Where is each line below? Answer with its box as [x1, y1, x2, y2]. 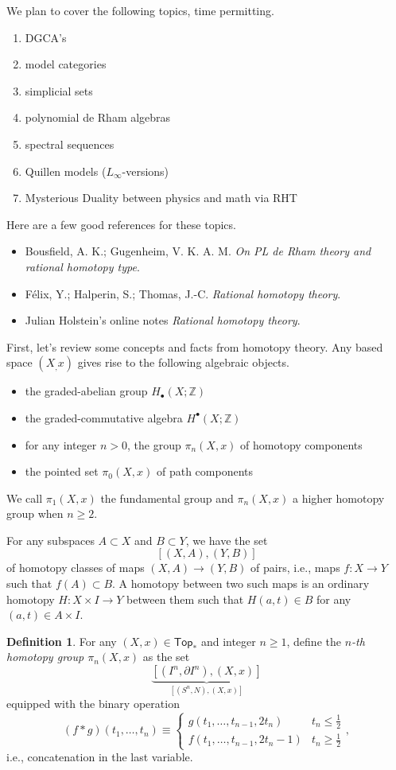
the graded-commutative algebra [25, 409, 183, 426]
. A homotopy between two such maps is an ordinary [112, 575, 370, 592]
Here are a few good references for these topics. [6, 216, 236, 232]
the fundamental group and [100, 489, 234, 506]
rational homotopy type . [25, 258, 140, 274]
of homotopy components [240, 436, 363, 453]
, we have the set [185, 531, 268, 548]
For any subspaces [6, 531, 95, 548]
